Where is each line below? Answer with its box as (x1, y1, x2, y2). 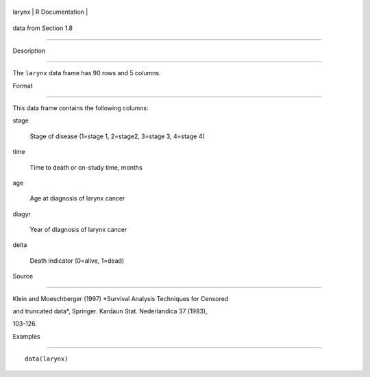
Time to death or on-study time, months (29, 163, 143, 171)
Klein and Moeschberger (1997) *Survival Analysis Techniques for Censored (12, 294, 229, 302)
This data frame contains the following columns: (12, 103, 149, 112)
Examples (12, 332, 40, 340)
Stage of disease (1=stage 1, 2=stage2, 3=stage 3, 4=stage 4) (29, 132, 205, 140)
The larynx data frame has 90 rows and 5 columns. (12, 69, 161, 77)
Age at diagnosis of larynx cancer (29, 194, 125, 203)
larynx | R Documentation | (12, 8, 88, 16)
